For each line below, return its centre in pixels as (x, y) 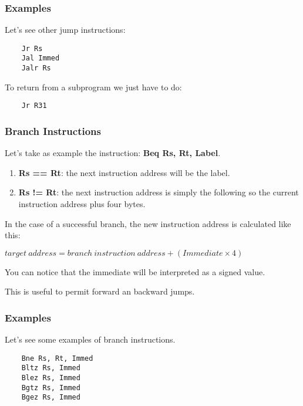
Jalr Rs (36, 68)
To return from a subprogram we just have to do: (93, 87)
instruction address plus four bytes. (82, 204)
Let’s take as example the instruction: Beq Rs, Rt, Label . (113, 153)
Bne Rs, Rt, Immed (57, 358)
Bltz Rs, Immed (51, 368)
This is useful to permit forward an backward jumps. (100, 291)
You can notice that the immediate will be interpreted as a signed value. (135, 271)
